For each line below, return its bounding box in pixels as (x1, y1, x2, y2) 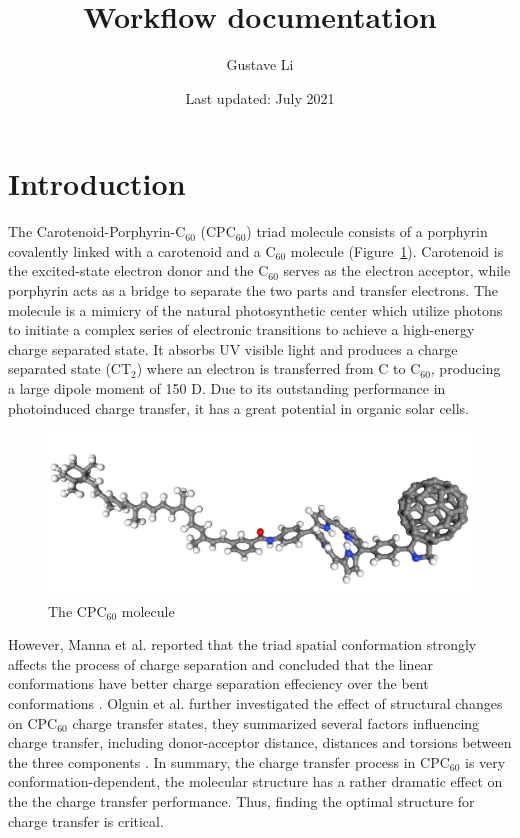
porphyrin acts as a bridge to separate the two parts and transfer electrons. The (8, 280, 498, 301)
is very (465, 751, 506, 772)
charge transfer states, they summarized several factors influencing (72, 712, 480, 733)
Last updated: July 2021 (185, 87, 335, 108)
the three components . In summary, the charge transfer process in (8, 751, 416, 772)
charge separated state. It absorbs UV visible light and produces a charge (8, 338, 458, 359)
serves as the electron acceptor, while (283, 260, 511, 281)
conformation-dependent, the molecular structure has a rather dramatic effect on (8, 771, 503, 792)
